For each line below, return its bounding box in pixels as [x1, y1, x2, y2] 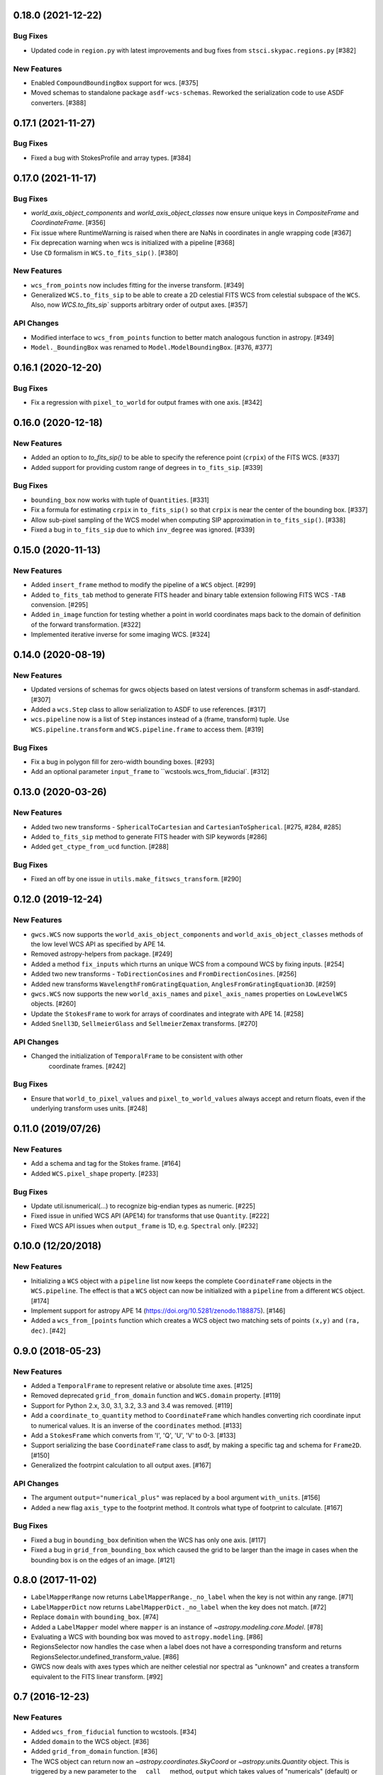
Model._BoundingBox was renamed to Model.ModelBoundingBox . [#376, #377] [30, 343, 273, 351]
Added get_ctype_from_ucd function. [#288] [30, 842, 170, 851]
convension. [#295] [30, 600, 89, 608]
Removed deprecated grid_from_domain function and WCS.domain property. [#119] [30, 1392, 281, 1400]
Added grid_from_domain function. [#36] [30, 1747, 158, 1756]
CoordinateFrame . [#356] [30, 219, 106, 227]
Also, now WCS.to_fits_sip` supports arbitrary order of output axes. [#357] [30, 300, 248, 309]
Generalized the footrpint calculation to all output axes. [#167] [30, 1461, 212, 1470]
